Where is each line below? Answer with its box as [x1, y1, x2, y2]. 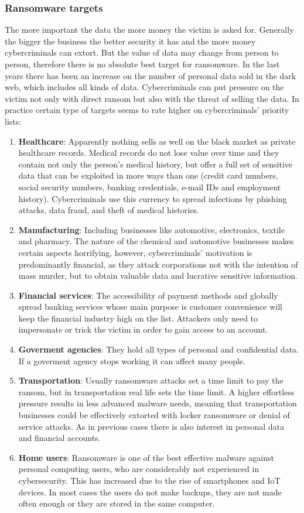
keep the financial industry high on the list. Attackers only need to [18, 312, 258, 324]
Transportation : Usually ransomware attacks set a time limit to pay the [18, 374, 283, 387]
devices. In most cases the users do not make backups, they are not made [18, 485, 282, 498]
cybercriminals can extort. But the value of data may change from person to [5, 46, 279, 59]
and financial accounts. [18, 432, 101, 444]
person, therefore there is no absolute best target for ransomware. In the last [5, 58, 280, 70]
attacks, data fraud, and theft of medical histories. [18, 204, 199, 216]
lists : [5, 115, 22, 127]
